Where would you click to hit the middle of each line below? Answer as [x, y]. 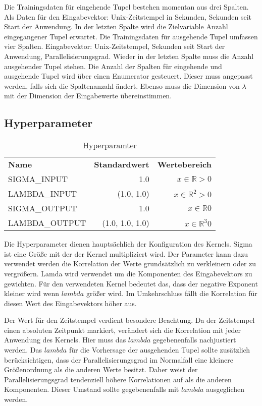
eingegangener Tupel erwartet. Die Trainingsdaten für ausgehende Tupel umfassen [131, 36]
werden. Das [23, 350]
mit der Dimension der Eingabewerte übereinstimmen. [88, 96]
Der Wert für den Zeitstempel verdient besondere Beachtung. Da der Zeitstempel [129, 320]
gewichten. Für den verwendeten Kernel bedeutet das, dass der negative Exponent [131, 283]
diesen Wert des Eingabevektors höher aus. [70, 303]
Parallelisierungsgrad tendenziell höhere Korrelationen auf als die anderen [118, 379]
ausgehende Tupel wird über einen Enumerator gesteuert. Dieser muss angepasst [128, 76]
